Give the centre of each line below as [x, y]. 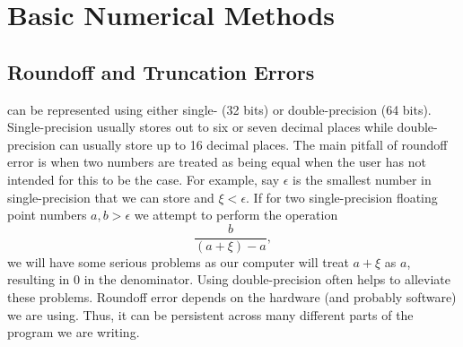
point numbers [47, 215]
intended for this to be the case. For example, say [144, 179]
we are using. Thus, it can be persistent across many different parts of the [210, 314]
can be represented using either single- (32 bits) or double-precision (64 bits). [219, 109]
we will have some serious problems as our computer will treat [178, 261]
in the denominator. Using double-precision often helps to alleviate [267, 279]
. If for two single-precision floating [342, 197]
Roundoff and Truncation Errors [161, 71]
